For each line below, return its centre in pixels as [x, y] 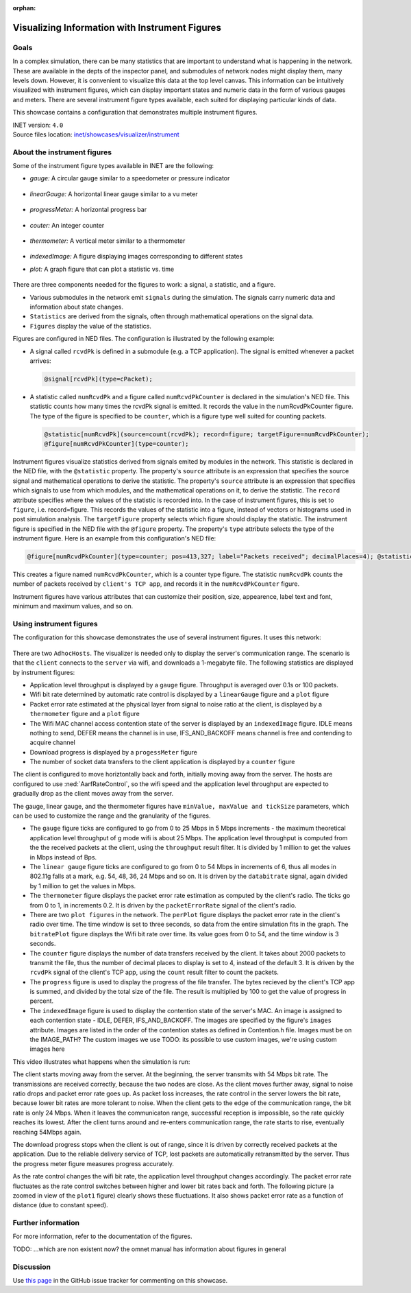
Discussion [32, 1267]
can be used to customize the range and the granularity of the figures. [112, 816]
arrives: [40, 361]
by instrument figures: [44, 672]
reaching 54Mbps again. [47, 1132]
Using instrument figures [55, 624]
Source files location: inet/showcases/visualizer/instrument [96, 134]
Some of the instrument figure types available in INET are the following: [113, 166]
